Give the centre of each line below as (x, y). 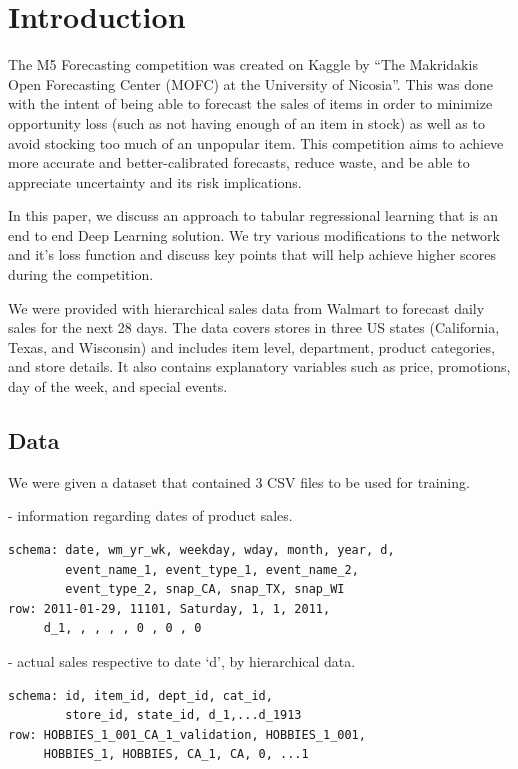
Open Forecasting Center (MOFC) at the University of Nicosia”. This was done (251, 83)
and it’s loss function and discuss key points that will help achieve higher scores (252, 254)
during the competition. (81, 274)
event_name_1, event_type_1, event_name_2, (212, 569)
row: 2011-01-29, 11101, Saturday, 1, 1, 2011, (169, 608)
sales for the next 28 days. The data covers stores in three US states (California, (254, 327)
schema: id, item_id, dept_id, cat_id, (140, 695)
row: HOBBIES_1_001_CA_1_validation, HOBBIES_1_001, (187, 734)
